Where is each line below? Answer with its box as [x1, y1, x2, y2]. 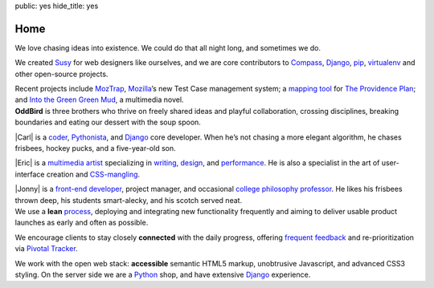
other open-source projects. [14, 69, 108, 79]
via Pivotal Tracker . [14, 244, 78, 254]
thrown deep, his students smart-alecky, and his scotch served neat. [14, 195, 243, 205]
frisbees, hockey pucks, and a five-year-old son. [14, 144, 176, 153]
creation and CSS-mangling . [46, 169, 141, 179]
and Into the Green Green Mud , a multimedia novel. [14, 95, 184, 104]
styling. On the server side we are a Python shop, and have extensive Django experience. [14, 270, 311, 279]
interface [14, 169, 45, 179]
